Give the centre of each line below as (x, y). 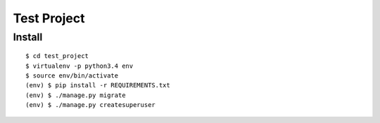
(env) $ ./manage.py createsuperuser (91, 105)
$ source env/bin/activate (72, 75)
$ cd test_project (57, 56)
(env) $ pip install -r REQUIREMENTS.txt (98, 85)
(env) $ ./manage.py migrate (76, 95)
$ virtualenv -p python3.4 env (80, 66)
